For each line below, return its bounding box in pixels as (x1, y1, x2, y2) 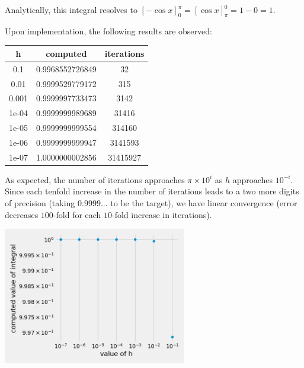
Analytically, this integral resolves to (5, 4, 137, 15)
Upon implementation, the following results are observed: (5, 24, 212, 37)
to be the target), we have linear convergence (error (110, 197, 297, 209)
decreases (5, 208, 39, 220)
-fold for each (53, 208, 101, 220)
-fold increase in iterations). (112, 208, 212, 220)
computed (46, 47, 87, 59)
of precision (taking (5, 197, 75, 209)
